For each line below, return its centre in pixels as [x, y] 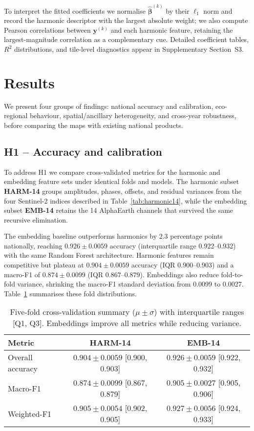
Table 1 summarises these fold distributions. [70, 293]
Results [29, 82]
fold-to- [232, 274]
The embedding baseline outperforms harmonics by [81, 236]
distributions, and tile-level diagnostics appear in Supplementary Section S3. [129, 49]
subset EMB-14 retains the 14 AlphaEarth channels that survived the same [119, 210]
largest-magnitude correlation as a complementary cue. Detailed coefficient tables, [127, 39]
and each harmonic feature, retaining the [172, 30]
